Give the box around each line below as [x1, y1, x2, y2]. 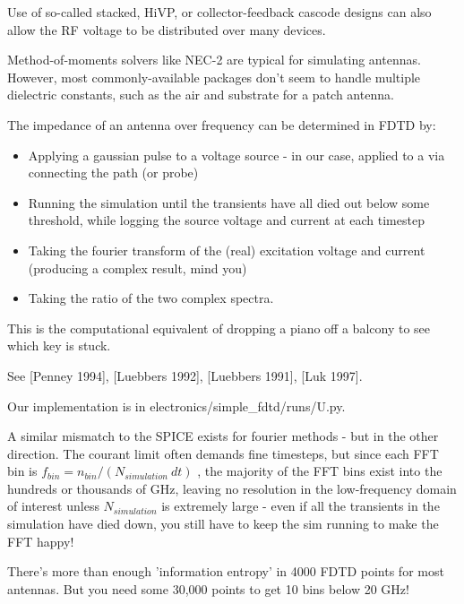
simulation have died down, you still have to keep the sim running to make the [7, 514, 439, 533]
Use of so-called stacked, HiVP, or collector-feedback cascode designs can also [7, 3, 432, 21]
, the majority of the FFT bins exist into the [197, 462, 443, 480]
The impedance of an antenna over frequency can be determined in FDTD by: [7, 115, 436, 134]
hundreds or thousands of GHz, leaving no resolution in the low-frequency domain [7, 479, 457, 497]
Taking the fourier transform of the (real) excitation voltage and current [28, 240, 425, 259]
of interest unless [7, 496, 99, 515]
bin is [7, 462, 38, 480]
